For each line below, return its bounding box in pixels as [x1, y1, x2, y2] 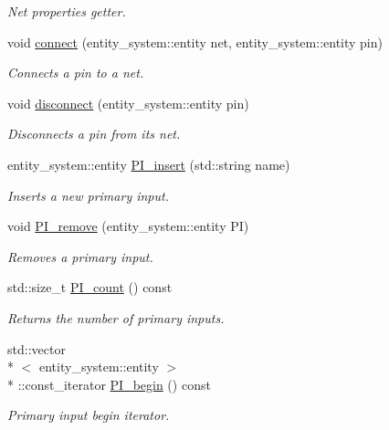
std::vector [7, 339, 66, 358]
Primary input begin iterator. [7, 405, 170, 425]
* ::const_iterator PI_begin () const [7, 374, 211, 393]
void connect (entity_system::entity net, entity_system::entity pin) [7, 32, 383, 51]
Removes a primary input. [7, 246, 153, 266]
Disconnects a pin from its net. [7, 124, 181, 143]
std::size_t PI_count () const [7, 278, 173, 297]
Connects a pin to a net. [7, 63, 144, 82]
